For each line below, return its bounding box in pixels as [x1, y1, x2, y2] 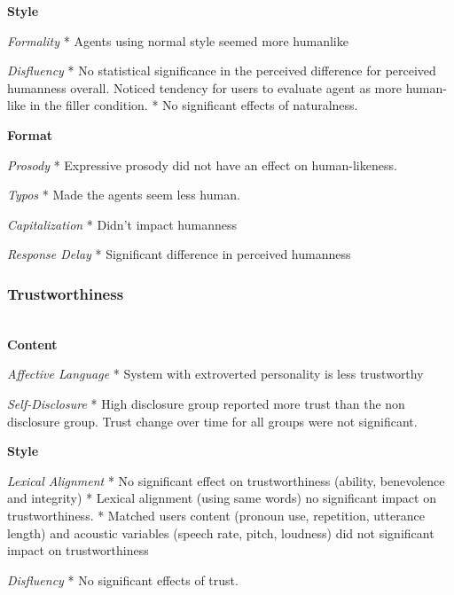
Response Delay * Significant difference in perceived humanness [7, 245, 351, 263]
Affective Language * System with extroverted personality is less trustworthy [7, 364, 424, 383]
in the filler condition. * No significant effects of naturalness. [29, 96, 358, 114]
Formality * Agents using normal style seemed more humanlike [7, 31, 348, 50]
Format [7, 125, 52, 144]
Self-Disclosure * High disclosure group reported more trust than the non [7, 394, 405, 412]
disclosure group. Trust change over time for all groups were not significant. [7, 411, 418, 430]
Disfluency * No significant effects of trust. [7, 570, 239, 589]
